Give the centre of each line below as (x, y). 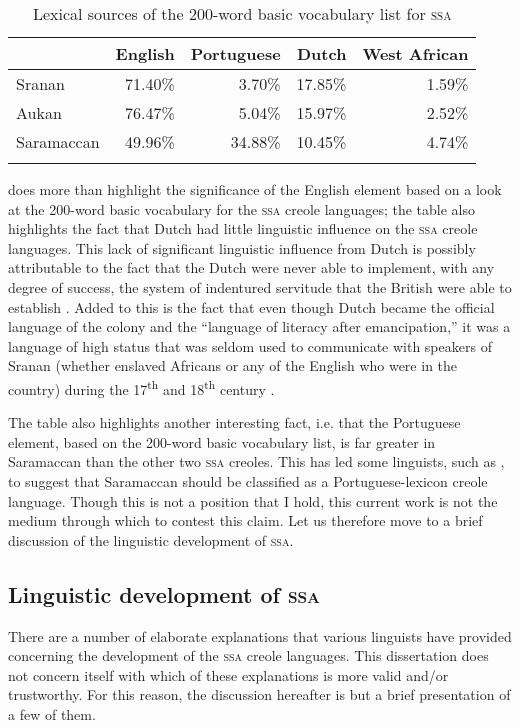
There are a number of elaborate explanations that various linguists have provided (260, 635)
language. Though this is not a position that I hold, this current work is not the (253, 500)
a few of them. (52, 713)
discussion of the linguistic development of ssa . (151, 539)
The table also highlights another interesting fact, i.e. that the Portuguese (234, 422)
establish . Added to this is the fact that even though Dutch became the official (251, 306)
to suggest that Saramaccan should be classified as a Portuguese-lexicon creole (248, 480)
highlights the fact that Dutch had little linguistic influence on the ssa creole (243, 228)
